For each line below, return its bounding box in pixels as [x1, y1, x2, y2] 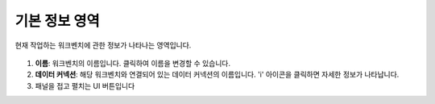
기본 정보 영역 [14, 12, 100, 30]
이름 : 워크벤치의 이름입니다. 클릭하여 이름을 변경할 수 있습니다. [35, 58, 231, 68]
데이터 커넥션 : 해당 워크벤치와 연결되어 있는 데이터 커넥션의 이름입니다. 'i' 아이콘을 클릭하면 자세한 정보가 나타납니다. [35, 69, 400, 80]
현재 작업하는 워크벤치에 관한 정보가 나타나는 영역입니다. [14, 40, 192, 50]
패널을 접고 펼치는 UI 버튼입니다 [35, 81, 135, 90]
